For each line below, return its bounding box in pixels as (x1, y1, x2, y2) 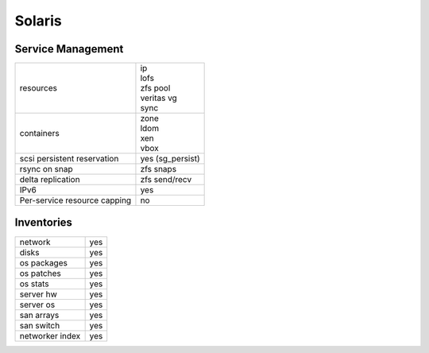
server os (19, 299, 56, 310)
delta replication (19, 174, 80, 185)
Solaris (14, 12, 63, 29)
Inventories (14, 215, 73, 230)
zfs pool (140, 83, 171, 94)
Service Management (14, 42, 124, 56)
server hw (19, 289, 57, 300)
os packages (19, 257, 68, 268)
